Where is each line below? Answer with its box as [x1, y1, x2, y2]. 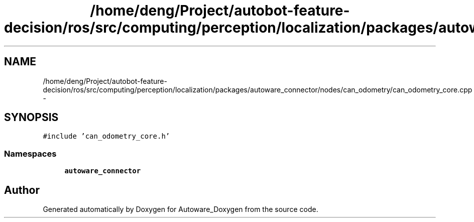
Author [4, 183, 40, 196]
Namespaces [4, 148, 57, 159]
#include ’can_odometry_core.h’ [43, 132, 170, 141]
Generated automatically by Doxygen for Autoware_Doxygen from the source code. [43, 205, 318, 214]
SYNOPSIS [4, 111, 59, 124]
